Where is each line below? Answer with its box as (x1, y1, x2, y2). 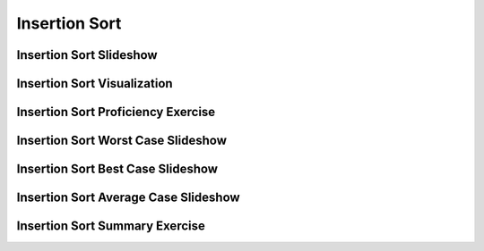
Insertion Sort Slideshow (16, 47, 158, 63)
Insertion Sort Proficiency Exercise (16, 105, 216, 120)
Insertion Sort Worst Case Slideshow (16, 133, 228, 148)
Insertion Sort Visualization (16, 76, 174, 91)
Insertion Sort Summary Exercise (16, 219, 205, 234)
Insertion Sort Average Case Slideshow (16, 190, 241, 205)
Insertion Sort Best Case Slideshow (16, 162, 219, 177)
